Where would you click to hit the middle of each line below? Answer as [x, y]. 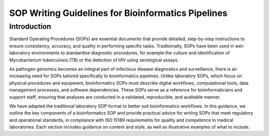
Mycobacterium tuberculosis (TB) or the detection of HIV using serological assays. [94, 60]
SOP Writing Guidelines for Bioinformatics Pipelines [118, 13]
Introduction [30, 26]
